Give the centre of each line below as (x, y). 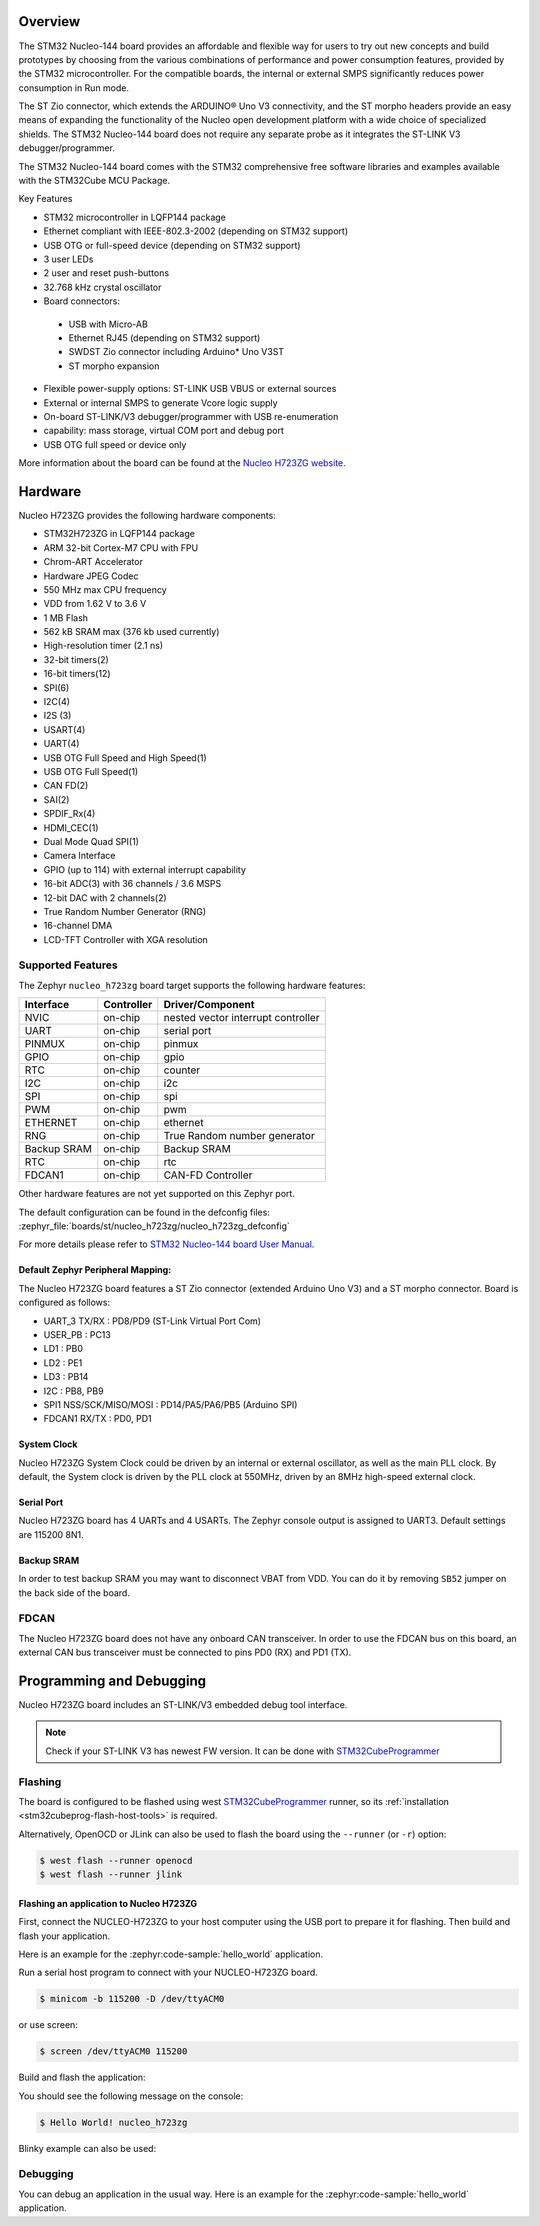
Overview (49, 21)
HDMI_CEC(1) (71, 827)
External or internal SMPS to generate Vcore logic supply (161, 402)
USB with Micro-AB (108, 324)
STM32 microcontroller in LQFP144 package (135, 217)
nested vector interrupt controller (241, 1018)
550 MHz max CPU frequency (105, 589)
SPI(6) (56, 687)
